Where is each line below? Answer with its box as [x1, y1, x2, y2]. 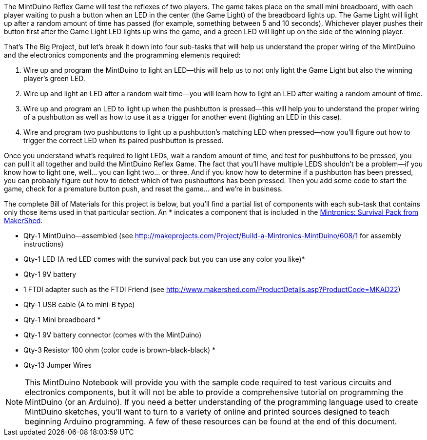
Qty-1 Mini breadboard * [23, 315, 101, 324]
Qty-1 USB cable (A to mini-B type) [23, 300, 135, 309]
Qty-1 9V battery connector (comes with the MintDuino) [23, 331, 202, 339]
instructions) [23, 240, 64, 248]
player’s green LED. [23, 74, 85, 83]
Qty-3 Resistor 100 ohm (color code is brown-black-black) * [23, 346, 216, 354]
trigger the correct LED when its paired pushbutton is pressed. [23, 136, 224, 145]
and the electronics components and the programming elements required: [4, 51, 241, 59]
